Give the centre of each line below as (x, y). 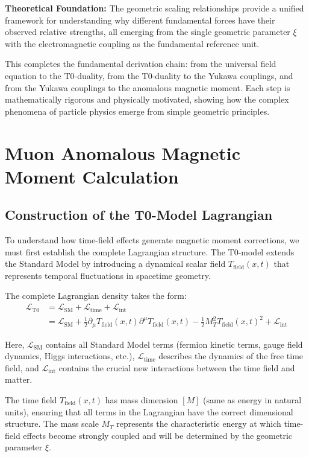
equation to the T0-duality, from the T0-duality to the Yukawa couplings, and (149, 75)
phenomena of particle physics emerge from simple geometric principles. (137, 111)
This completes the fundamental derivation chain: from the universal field (141, 64)
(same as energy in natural (252, 399)
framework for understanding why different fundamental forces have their (140, 20)
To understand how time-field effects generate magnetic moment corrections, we (152, 240)
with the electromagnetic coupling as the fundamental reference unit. (132, 43)
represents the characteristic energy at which (199, 423)
